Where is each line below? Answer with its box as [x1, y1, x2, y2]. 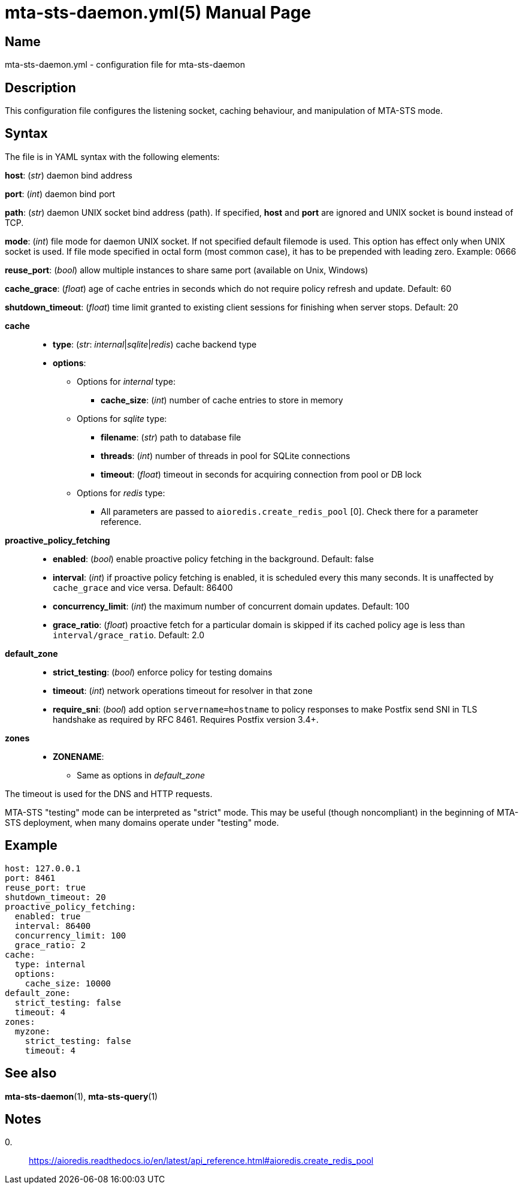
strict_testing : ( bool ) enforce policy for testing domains [53, 666, 273, 677]
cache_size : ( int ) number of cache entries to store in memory [101, 394, 343, 405]
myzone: [14, 1026, 50, 1036]
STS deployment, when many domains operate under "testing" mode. [5, 817, 279, 828]
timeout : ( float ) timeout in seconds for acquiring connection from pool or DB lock [101, 469, 422, 479]
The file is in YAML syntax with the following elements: [5, 151, 220, 162]
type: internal [14, 959, 86, 969]
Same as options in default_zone [77, 769, 205, 780]
